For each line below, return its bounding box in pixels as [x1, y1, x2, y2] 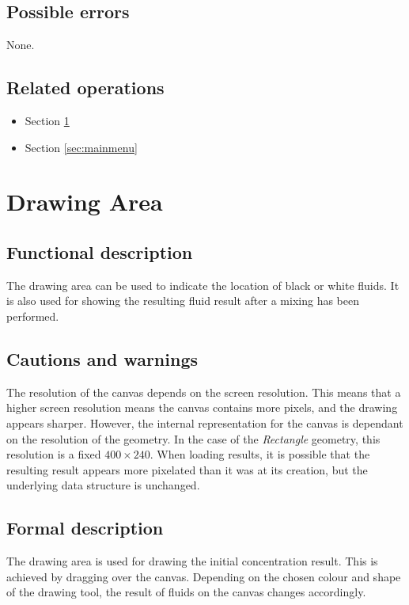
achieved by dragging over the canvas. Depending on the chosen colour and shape [6, 568, 401, 584]
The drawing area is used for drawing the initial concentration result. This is [6, 553, 378, 569]
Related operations [6, 75, 165, 100]
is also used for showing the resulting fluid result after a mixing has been [6, 292, 359, 309]
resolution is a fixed [6, 446, 101, 462]
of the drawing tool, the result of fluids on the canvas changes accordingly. [6, 584, 366, 600]
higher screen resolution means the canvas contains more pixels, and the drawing [6, 399, 398, 416]
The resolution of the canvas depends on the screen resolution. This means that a [6, 383, 401, 400]
